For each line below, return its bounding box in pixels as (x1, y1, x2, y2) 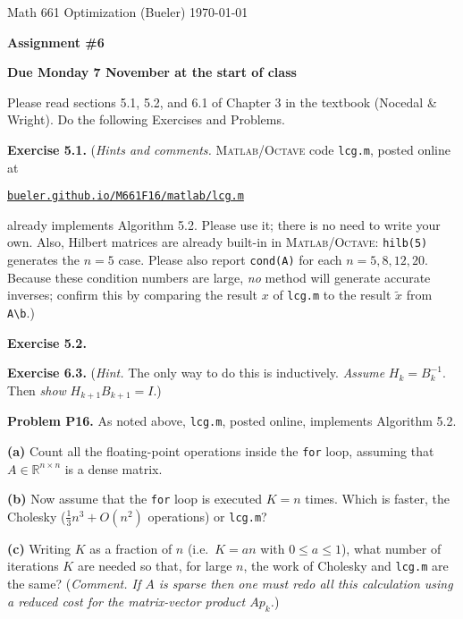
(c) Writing (7, 538, 72, 557)
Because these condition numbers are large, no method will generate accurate (7, 267, 431, 286)
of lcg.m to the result (273, 285, 391, 304)
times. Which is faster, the (305, 489, 450, 508)
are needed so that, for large (77, 556, 232, 575)
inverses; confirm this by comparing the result (7, 285, 258, 304)
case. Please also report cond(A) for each (118, 250, 342, 269)
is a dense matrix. (64, 459, 163, 478)
